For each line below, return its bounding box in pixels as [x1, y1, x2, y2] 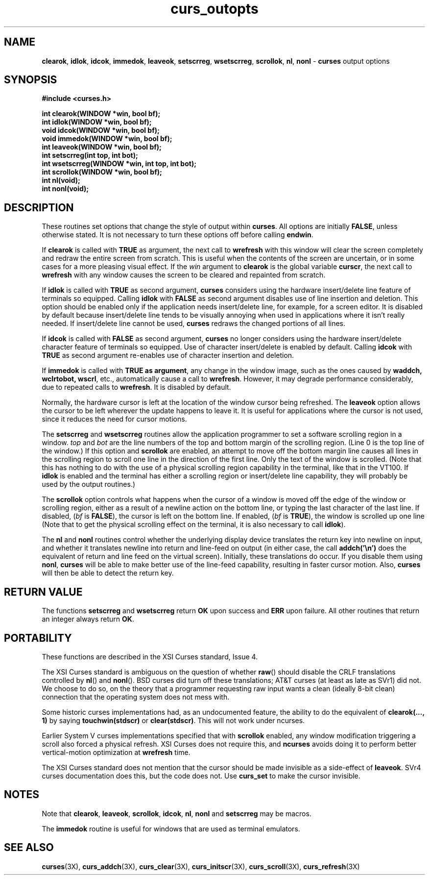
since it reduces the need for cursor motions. [42, 415, 187, 424]
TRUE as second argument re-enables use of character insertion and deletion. [42, 351, 294, 360]
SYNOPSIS [4, 74, 57, 86]
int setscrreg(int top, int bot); [42, 151, 138, 160]
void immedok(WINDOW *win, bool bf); [42, 134, 172, 143]
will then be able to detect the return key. [42, 569, 174, 578]
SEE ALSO [4, 841, 54, 854]
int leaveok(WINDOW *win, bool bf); [42, 143, 162, 151]
